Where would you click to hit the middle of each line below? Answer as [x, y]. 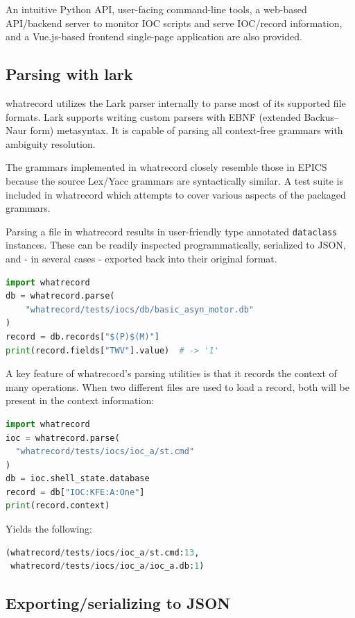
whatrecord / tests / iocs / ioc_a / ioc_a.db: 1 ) [107, 566]
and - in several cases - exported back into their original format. [141, 258]
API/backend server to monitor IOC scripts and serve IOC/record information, [174, 23]
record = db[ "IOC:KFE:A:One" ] [75, 492]
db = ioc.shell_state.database [78, 479]
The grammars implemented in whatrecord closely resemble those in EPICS [166, 167]
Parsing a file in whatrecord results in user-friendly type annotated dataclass [172, 231]
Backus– [321, 116]
